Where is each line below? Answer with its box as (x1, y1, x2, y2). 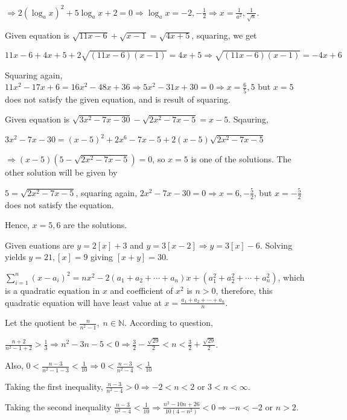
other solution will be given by (5, 166, 118, 179)
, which (278, 270, 305, 283)
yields (5, 250, 26, 263)
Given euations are (5, 238, 74, 251)
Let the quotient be (5, 316, 77, 329)
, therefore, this (215, 284, 273, 296)
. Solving (259, 238, 293, 251)
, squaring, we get (191, 29, 257, 42)
